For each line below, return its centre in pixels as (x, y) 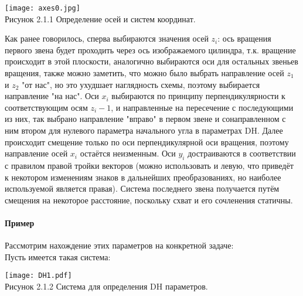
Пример (20, 222)
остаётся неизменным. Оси (128, 153)
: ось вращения (244, 38)
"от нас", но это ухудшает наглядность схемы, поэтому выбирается (141, 84)
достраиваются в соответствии (242, 153)
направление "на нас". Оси (52, 96)
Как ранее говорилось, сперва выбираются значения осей (107, 38)
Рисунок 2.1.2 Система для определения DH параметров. (106, 286)
